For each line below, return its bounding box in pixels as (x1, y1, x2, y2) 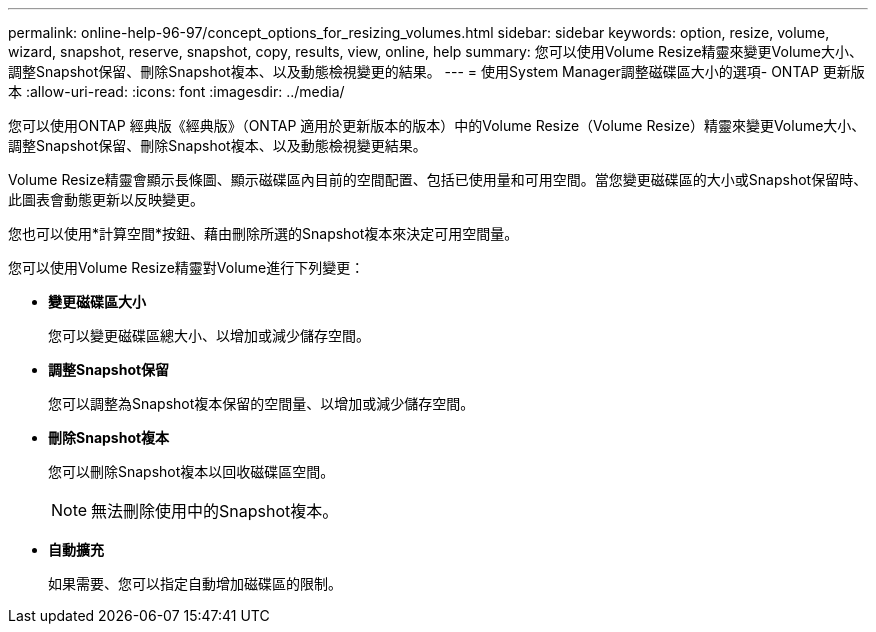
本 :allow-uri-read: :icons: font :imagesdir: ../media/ (8, 83, 345, 100)
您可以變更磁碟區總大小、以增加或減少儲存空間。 (48, 327, 370, 344)
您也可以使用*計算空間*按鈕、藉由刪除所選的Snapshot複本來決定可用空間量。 (8, 225, 519, 242)
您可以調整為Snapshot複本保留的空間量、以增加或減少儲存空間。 (48, 395, 475, 412)
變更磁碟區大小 (48, 293, 146, 310)
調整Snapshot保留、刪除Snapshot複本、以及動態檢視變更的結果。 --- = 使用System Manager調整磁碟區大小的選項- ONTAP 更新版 (8, 63, 865, 80)
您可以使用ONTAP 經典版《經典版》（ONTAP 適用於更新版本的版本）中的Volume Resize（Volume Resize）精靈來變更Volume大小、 (8, 117, 866, 134)
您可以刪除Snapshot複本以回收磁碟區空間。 (48, 463, 335, 480)
